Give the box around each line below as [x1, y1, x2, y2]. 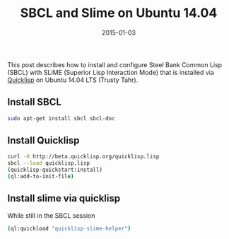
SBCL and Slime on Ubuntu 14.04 [20, 5, 218, 21]
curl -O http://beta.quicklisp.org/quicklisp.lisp [7, 153, 160, 161]
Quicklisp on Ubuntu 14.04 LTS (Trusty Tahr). [7, 76, 139, 84]
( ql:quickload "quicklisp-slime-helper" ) [7, 225, 131, 232]
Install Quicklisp [7, 134, 80, 146]
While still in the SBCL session [7, 211, 95, 220]
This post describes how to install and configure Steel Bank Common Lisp [7, 60, 223, 69]
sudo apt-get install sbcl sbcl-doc [7, 115, 115, 122]
